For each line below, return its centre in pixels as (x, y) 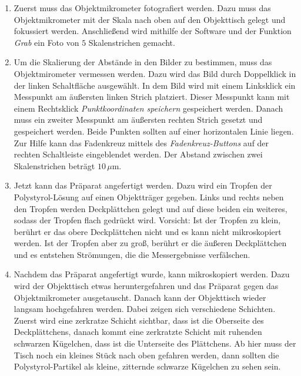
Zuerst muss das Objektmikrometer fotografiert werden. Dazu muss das (142, 8)
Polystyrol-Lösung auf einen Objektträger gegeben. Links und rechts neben (149, 197)
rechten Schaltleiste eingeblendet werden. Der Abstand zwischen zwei (138, 154)
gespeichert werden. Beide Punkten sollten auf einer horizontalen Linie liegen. (154, 131)
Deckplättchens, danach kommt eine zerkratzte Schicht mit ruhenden (138, 332)
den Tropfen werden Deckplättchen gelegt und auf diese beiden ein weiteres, (150, 208)
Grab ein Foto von (46, 42)
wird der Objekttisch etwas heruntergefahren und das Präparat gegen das (146, 286)
